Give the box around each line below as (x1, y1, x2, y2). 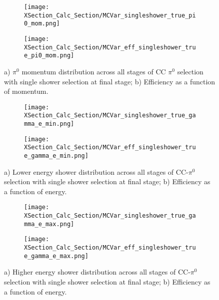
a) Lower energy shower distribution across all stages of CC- (4, 166, 188, 177)
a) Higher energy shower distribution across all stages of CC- (4, 267, 190, 277)
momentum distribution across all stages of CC (21, 66, 166, 76)
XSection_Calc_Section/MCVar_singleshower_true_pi (24, 11, 196, 19)
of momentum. (4, 86, 48, 96)
